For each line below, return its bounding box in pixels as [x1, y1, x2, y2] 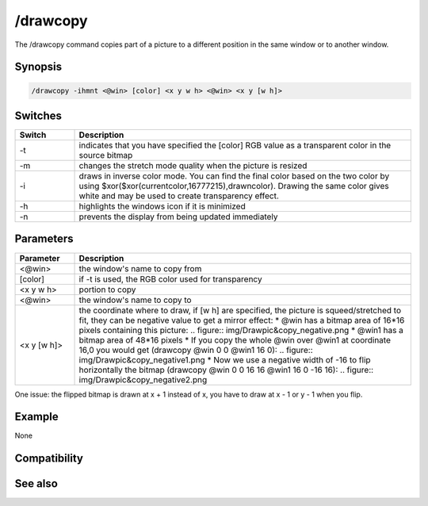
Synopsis [14, 60, 63, 74]
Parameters [14, 232, 74, 246]
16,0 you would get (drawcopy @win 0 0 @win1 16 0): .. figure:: [78, 344, 313, 355]
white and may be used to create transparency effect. [78, 190, 279, 201]
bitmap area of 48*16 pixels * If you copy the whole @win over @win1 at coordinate [78, 334, 392, 345]
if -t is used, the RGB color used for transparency [78, 274, 262, 285]
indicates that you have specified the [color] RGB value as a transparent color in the [78, 140, 392, 151]
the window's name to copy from [78, 263, 202, 274]
